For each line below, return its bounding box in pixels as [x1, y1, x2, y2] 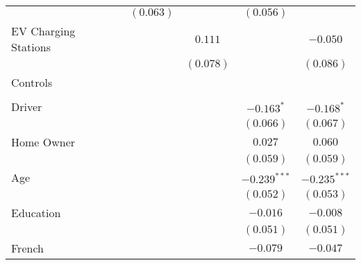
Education [11, 205, 61, 221]
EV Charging [11, 23, 76, 39]
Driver [11, 99, 42, 114]
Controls [11, 74, 53, 90]
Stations [11, 39, 51, 55]
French [11, 240, 44, 256]
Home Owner [11, 134, 76, 150]
